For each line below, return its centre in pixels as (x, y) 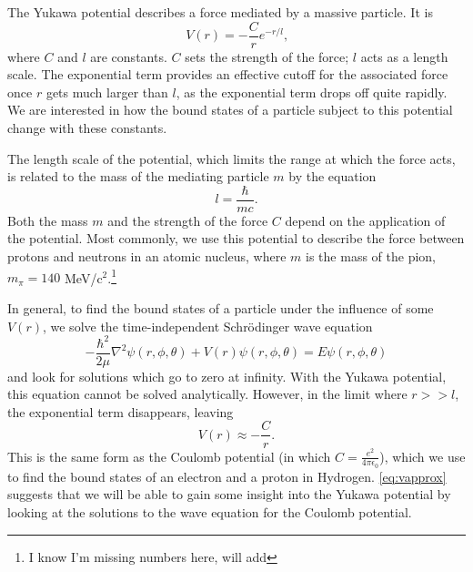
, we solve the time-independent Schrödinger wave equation (207, 326)
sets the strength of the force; (267, 56)
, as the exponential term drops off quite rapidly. (312, 92)
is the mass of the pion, (371, 256)
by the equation (332, 176)
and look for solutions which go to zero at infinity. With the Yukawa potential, (227, 376)
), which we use (423, 456)
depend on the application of (365, 220)
